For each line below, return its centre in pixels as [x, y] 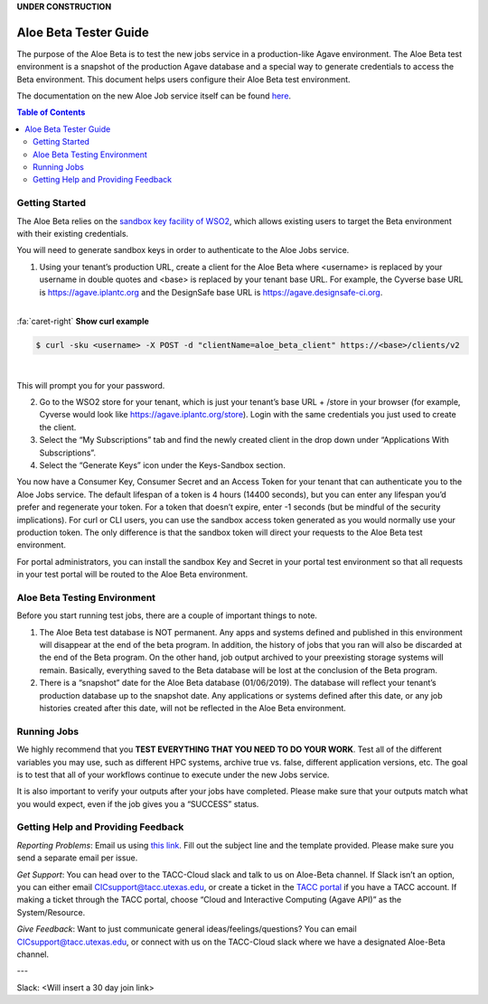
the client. [58, 427]
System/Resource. [51, 912]
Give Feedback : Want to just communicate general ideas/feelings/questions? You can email [187, 929]
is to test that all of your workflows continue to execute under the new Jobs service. [173, 774]
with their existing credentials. [73, 233]
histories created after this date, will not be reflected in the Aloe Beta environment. [193, 708]
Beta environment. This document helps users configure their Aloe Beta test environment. [184, 79]
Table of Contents [51, 112]
